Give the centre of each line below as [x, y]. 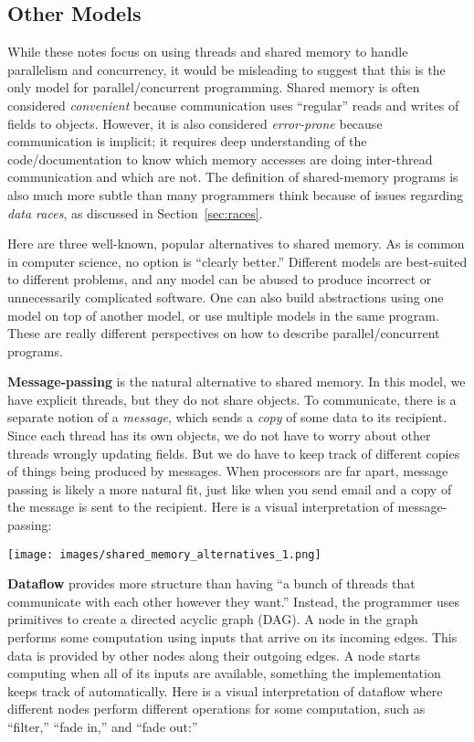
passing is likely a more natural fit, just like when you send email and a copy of [230, 488]
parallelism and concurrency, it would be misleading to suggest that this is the [226, 69]
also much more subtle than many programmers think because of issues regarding [235, 194]
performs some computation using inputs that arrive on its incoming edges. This [232, 637]
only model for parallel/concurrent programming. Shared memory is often [214, 87]
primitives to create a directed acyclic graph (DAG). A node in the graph [213, 619]
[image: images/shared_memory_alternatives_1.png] [164, 554]
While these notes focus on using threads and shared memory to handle [208, 52]
